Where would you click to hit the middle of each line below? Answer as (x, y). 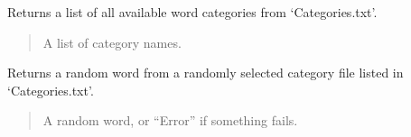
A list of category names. (112, 42)
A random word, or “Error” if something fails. (170, 120)
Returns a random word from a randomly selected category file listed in (205, 73)
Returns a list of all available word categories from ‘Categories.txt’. (192, 12)
